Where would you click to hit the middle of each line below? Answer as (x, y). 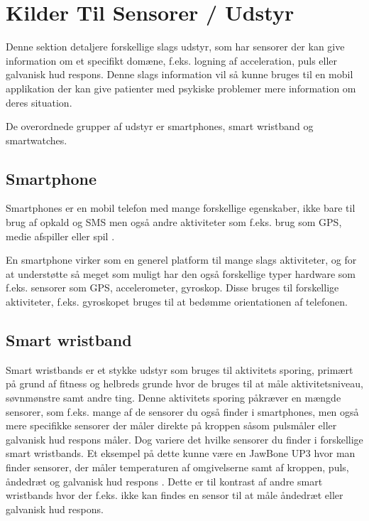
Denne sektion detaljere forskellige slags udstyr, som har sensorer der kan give (175, 47)
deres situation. (39, 102)
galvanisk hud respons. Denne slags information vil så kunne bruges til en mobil (180, 74)
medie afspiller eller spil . (60, 236)
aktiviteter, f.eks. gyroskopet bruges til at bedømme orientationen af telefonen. (177, 302)
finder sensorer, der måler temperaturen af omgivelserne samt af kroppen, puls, (177, 467)
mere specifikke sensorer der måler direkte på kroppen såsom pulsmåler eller (171, 425)
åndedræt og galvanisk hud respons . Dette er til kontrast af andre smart (164, 481)
